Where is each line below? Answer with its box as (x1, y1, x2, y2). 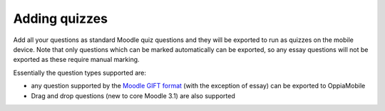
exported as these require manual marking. (13, 55, 140, 64)
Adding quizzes (13, 11, 108, 26)
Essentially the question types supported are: (13, 68, 146, 77)
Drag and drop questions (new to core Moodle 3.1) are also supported (31, 91, 235, 100)
